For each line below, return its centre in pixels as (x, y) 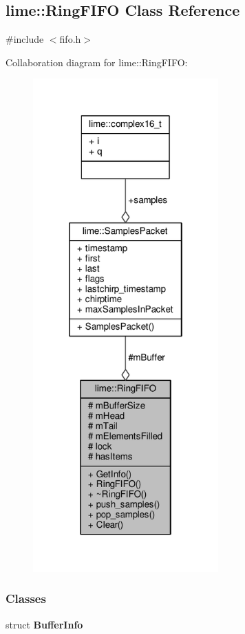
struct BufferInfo (44, 624)
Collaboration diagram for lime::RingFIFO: (97, 62)
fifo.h (70, 39)
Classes (26, 598)
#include (25, 39)
